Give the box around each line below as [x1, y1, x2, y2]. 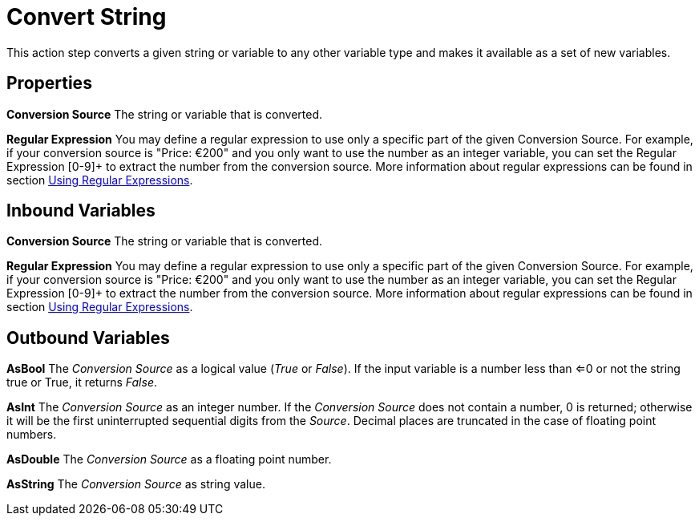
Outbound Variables [6, 327, 170, 348]
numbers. [6, 427, 57, 442]
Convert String [6, 3, 167, 30]
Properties [6, 73, 92, 94]
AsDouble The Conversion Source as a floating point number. [6, 452, 332, 467]
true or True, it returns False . [6, 375, 157, 390]
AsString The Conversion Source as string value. [6, 477, 265, 492]
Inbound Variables [6, 200, 156, 221]
